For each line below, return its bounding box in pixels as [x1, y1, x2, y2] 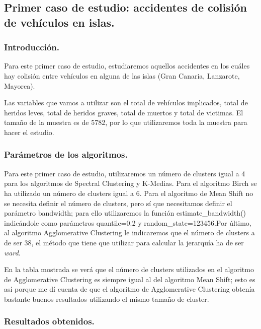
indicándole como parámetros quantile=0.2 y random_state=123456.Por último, [4, 217, 251, 228]
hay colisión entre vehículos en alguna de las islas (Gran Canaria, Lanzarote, [4, 70, 240, 81]
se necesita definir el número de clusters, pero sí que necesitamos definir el [4, 198, 232, 208]
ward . [4, 247, 21, 257]
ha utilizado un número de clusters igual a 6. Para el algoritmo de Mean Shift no [4, 187, 253, 198]
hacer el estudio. [4, 126, 54, 137]
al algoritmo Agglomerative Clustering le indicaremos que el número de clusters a [4, 227, 255, 238]
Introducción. [4, 41, 59, 53]
